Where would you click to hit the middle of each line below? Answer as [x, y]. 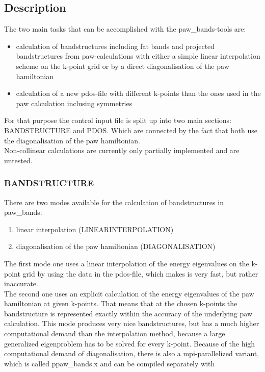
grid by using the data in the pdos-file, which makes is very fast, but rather [140, 273]
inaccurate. [21, 283]
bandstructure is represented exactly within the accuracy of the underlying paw [128, 313]
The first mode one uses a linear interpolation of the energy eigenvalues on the [127, 263]
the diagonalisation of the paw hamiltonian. [72, 140]
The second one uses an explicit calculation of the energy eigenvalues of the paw [129, 293]
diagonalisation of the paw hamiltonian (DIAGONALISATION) [116, 246]
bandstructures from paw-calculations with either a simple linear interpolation [138, 56]
